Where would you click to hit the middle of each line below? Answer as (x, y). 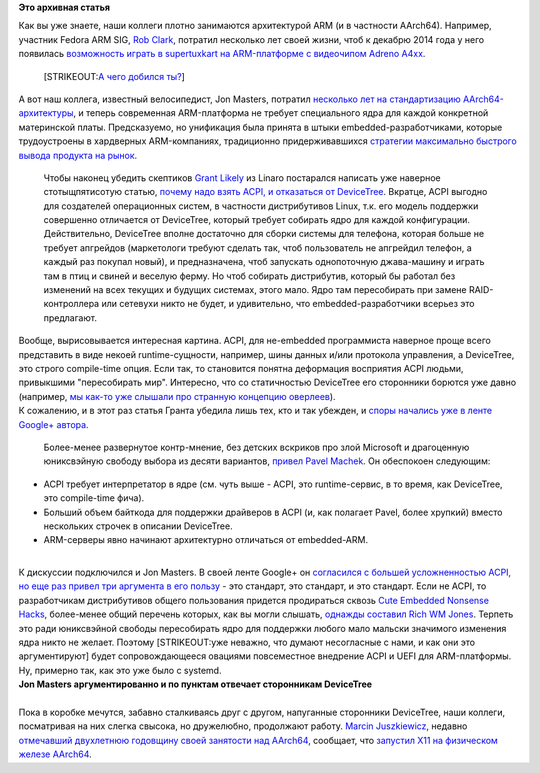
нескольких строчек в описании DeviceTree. (138, 526)
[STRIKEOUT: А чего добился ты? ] (114, 76)
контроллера (71, 304)
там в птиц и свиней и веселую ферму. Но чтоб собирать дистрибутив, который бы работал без (249, 276)
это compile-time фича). (94, 498)
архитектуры (46, 113)
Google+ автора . (53, 424)
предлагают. (70, 317)
